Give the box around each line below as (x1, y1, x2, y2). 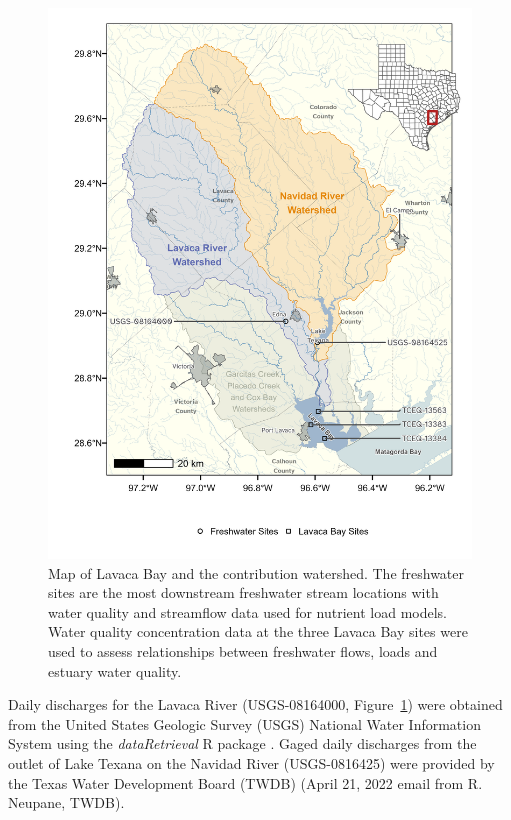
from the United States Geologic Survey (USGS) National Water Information (8, 713, 481, 734)
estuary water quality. (48, 660, 182, 681)
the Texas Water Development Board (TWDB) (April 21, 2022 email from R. (8, 772, 483, 793)
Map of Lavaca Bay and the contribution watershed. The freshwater (48, 562, 465, 583)
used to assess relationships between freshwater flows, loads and (48, 640, 438, 661)
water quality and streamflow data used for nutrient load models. (48, 601, 448, 622)
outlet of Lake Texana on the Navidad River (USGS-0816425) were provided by (8, 752, 495, 773)
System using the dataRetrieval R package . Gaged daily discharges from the (8, 733, 477, 754)
